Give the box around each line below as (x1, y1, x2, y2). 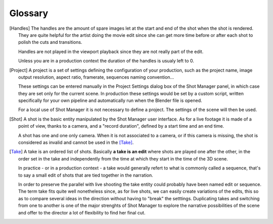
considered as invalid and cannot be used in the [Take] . (18, 139, 134, 146)
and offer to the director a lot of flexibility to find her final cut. (18, 209, 146, 215)
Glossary (9, 8, 49, 19)
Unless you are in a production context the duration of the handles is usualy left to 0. (18, 58, 195, 64)
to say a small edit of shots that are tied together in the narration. (18, 172, 154, 178)
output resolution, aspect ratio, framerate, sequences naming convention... (18, 74, 174, 80)
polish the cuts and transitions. (18, 39, 82, 45)
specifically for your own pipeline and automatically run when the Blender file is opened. (18, 97, 202, 103)
